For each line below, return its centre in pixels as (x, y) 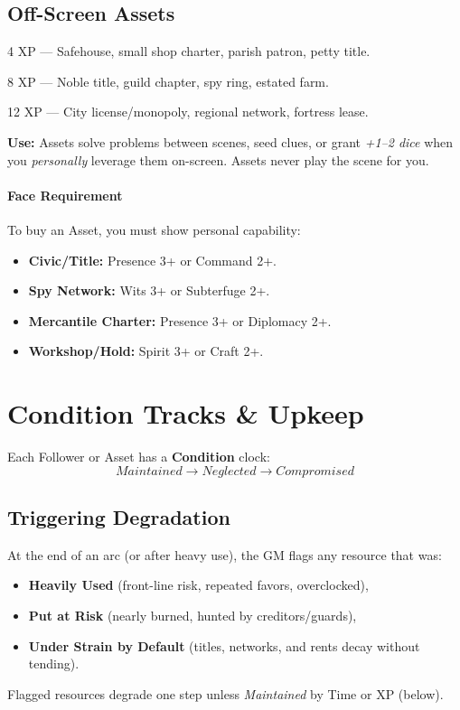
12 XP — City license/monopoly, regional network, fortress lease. (188, 112)
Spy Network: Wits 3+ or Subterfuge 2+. (149, 290)
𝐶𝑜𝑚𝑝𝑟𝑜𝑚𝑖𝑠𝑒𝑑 (315, 471)
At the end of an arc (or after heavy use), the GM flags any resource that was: (225, 554)
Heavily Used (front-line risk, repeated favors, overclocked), (198, 585)
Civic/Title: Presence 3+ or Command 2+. (152, 260)
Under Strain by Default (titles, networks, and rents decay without (224, 645)
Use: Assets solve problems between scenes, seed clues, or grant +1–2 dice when (230, 141)
